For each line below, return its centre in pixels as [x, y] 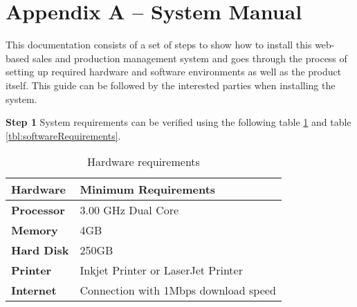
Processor [38, 210]
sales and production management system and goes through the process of [190, 58]
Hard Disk [40, 250]
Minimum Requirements [148, 189]
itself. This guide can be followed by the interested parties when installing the [171, 85]
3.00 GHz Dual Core [129, 210]
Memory [35, 230]
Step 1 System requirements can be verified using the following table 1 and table [178, 122]
